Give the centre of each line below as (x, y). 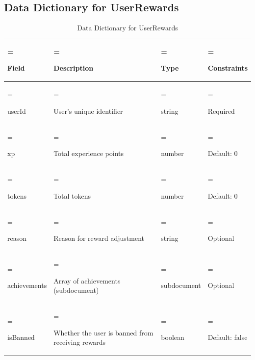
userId (17, 111)
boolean (173, 337)
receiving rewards (80, 342)
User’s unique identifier (88, 111)
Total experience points (89, 153)
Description (74, 68)
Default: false (228, 337)
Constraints (228, 68)
